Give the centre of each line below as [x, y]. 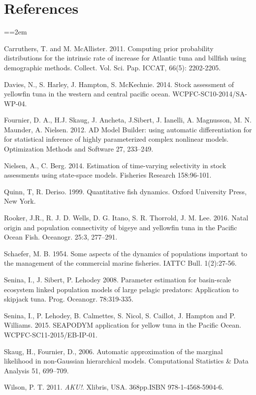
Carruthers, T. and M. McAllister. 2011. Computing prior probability [109, 48]
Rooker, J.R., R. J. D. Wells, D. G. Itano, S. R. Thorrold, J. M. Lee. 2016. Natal [126, 218]
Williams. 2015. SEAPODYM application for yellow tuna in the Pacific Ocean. [123, 325]
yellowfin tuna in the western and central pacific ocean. [87, 94]
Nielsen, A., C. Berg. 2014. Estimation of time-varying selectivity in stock [115, 165]
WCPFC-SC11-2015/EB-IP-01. [51, 334]
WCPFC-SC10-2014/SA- [210, 94]
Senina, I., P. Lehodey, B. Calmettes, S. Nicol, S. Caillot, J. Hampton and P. [120, 315]
